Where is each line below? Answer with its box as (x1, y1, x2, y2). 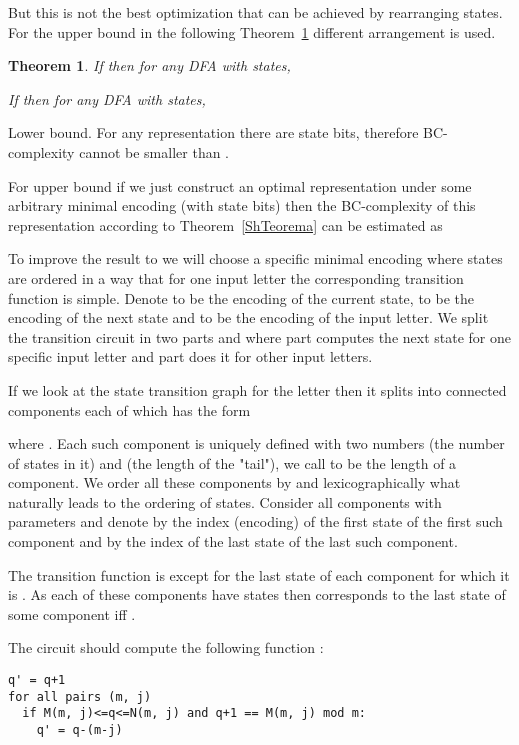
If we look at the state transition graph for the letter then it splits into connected (8, 379, 507, 400)
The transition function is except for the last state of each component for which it (8, 564, 510, 585)
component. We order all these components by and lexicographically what (8, 472, 461, 493)
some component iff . (8, 603, 136, 624)
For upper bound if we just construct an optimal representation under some (8, 175, 472, 196)
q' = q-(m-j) (36, 723, 123, 737)
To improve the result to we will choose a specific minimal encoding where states (8, 248, 503, 269)
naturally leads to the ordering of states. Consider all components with (8, 491, 442, 512)
